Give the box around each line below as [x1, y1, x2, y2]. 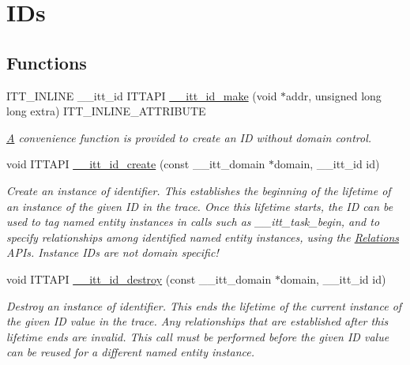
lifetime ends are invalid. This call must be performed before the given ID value [6, 328, 389, 344]
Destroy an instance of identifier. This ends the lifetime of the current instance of [6, 297, 402, 314]
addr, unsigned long [286, 87, 382, 103]
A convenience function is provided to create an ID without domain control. [6, 129, 372, 145]
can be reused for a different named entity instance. [6, 344, 254, 360]
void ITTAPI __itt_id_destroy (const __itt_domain [6, 270, 272, 287]
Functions [6, 50, 87, 74]
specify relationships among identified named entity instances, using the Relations [6, 228, 400, 245]
